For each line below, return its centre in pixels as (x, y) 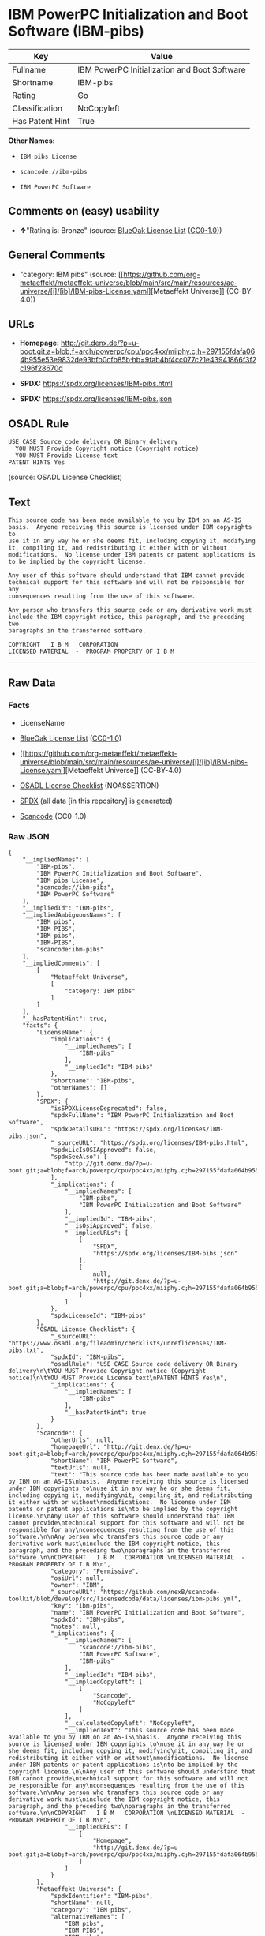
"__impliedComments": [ (62, 963)
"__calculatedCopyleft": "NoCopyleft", (130, 1723)
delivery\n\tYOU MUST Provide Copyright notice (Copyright (107, 1371)
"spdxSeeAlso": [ (79, 1157)
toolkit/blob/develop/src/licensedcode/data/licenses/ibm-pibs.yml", (125, 1599)
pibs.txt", (26, 1350)
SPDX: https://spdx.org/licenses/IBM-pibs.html (96, 384)
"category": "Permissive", (95, 1571)
